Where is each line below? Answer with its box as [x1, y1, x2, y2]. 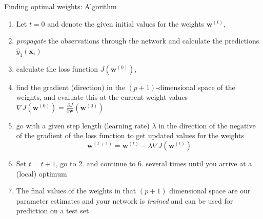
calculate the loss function [16, 63, 98, 74]
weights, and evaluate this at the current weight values [16, 92, 188, 102]
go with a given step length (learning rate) [16, 120, 150, 130]
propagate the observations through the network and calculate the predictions [16, 35, 259, 46]
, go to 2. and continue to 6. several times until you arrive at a [55, 158, 252, 168]
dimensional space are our [169, 185, 251, 196]
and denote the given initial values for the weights [47, 18, 205, 29]
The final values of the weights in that [16, 185, 136, 196]
